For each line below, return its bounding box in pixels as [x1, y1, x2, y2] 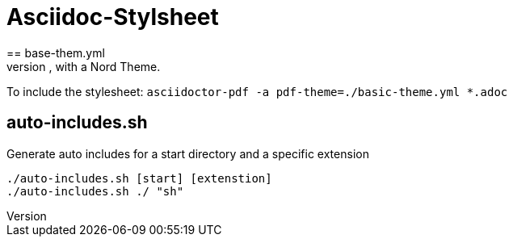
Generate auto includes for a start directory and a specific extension [6, 146, 369, 161]
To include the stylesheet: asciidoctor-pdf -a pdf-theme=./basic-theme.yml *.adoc [6, 84, 508, 98]
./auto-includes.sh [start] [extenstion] [6, 171, 272, 185]
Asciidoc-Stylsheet [6, 3, 219, 31]
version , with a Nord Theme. [6, 59, 161, 73]
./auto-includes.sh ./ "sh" [6, 184, 184, 198]
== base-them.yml [6, 45, 105, 60]
